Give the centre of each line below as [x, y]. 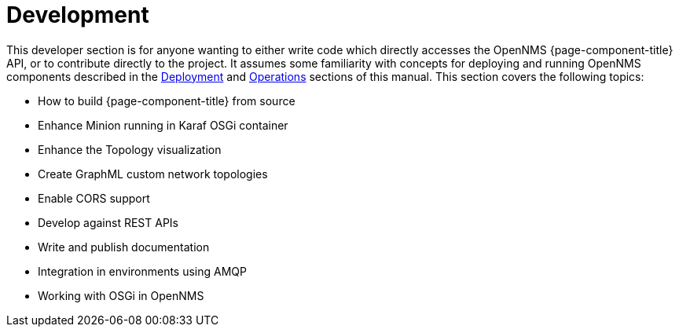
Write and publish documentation [124, 247]
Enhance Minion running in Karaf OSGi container [163, 125]
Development [78, 15]
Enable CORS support [94, 198]
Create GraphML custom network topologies [153, 174]
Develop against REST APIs [108, 222]
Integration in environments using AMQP [142, 271]
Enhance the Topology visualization [130, 149]
